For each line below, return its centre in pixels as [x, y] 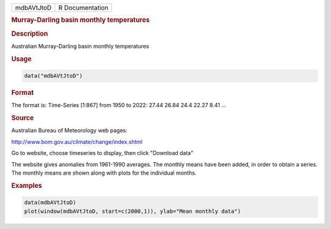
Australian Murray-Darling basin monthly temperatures [80, 46]
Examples [27, 186]
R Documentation [83, 8]
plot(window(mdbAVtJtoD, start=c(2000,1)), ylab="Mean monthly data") [133, 211]
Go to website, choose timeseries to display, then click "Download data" [102, 153]
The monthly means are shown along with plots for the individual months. [104, 173]
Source [23, 118]
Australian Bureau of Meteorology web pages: [70, 130]
